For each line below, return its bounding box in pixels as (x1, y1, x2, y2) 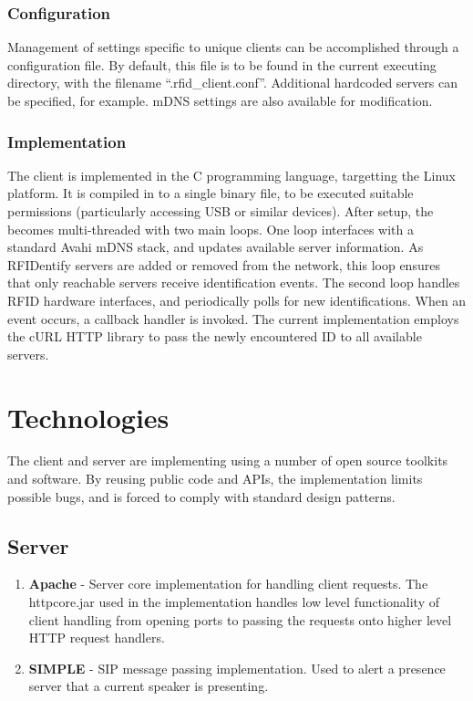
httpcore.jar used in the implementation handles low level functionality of (28, 592, 440, 612)
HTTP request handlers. (28, 628, 165, 647)
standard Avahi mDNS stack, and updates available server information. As (7, 237, 424, 256)
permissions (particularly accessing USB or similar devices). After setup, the (7, 202, 434, 220)
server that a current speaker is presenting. (28, 676, 269, 696)
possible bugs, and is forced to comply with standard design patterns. (7, 487, 396, 506)
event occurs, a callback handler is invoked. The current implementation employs (7, 309, 459, 328)
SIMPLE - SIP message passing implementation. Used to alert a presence (28, 658, 446, 677)
